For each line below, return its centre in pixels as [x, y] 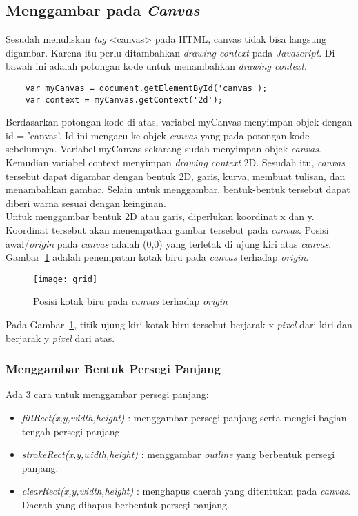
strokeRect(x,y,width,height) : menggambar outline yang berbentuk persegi [178, 454]
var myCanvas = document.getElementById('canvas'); [146, 88]
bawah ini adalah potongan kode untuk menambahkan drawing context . [156, 66]
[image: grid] [66, 279]
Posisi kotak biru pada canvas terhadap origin [130, 301]
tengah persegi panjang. [72, 431]
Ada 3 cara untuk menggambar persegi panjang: [107, 394]
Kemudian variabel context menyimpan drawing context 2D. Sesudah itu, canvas [176, 162]
